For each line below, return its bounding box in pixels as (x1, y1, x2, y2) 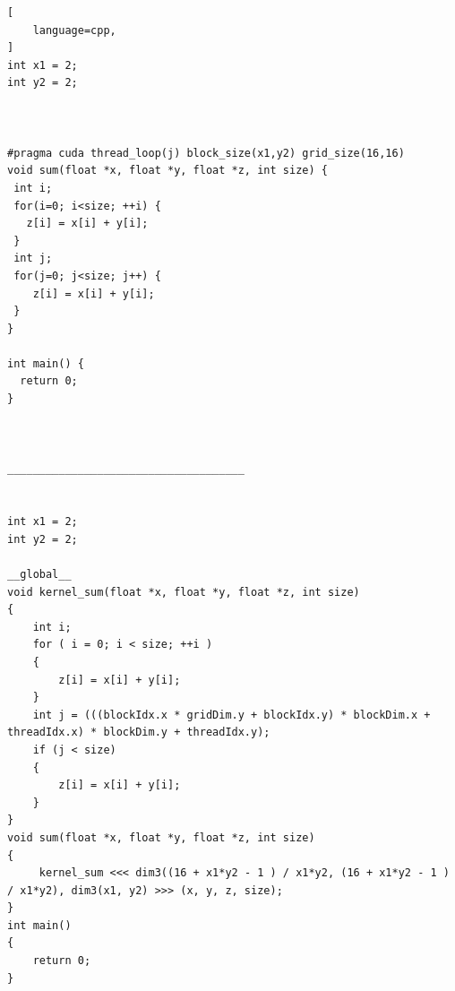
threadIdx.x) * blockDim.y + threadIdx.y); (7, 726, 270, 739)
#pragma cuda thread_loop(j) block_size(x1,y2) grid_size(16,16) (7, 146, 405, 159)
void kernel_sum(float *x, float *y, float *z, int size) (7, 585, 360, 599)
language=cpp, (32, 23, 116, 37)
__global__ (7, 568, 72, 581)
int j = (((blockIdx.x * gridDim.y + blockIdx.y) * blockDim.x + (32, 708, 431, 721)
